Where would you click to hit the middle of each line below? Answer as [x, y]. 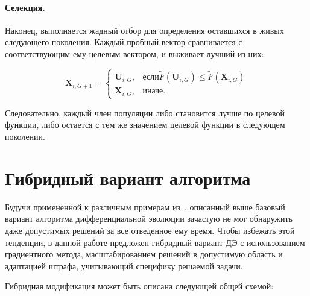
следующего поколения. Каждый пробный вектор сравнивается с [124, 42]
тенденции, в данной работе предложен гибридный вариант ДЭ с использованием [155, 242]
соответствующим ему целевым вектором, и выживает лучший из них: [134, 53]
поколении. [25, 137]
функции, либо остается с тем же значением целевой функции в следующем [145, 124]
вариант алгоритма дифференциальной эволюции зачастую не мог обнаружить [149, 219]
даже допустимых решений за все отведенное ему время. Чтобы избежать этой [150, 230]
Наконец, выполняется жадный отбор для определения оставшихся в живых [144, 30]
